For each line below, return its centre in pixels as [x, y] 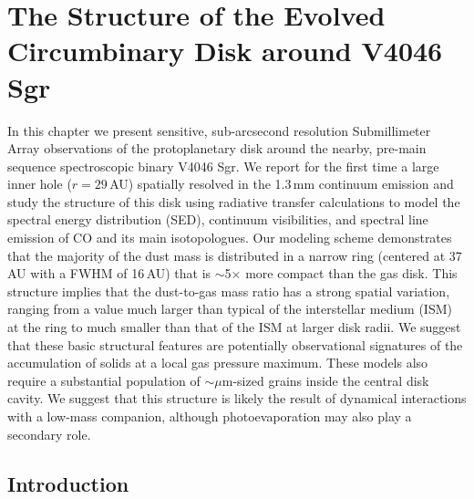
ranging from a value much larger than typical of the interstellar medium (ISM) [230, 309]
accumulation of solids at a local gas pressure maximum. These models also [218, 363]
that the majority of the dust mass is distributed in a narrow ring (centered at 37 [235, 255]
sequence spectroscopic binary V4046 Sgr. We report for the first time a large [223, 166]
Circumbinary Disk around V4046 [225, 51]
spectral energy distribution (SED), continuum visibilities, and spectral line [218, 219]
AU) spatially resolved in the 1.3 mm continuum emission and [282, 184]
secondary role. [49, 434]
